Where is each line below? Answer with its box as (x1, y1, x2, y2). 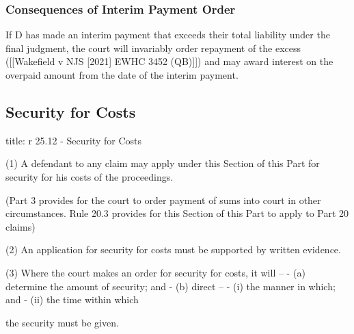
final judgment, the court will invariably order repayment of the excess (5, 40, 301, 55)
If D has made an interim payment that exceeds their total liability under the (5, 27, 330, 42)
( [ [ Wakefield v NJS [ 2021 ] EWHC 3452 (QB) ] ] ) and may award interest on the (5, 54, 333, 68)
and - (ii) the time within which (5, 292, 139, 307)
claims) (5, 219, 36, 233)
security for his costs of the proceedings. (5, 169, 174, 183)
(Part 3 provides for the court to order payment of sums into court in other (5, 192, 321, 207)
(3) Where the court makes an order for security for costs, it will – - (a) (5, 265, 305, 279)
